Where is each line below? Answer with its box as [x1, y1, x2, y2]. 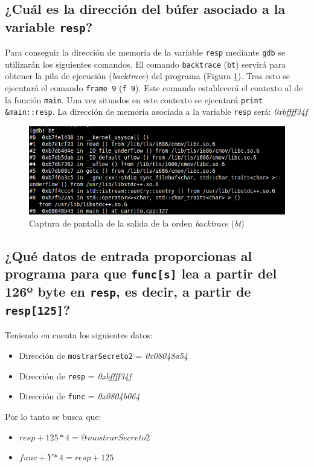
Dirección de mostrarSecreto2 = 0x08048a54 [19, 349, 188, 362]
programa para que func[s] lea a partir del [5, 264, 277, 283]
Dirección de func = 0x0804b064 [19, 390, 140, 402]
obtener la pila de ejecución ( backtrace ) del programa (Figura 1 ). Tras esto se [5, 69, 290, 82]
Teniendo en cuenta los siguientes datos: [5, 329, 153, 341]
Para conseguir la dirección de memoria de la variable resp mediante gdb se [5, 46, 286, 59]
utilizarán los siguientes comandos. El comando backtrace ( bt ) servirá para [5, 57, 286, 70]
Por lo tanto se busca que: [5, 410, 101, 423]
